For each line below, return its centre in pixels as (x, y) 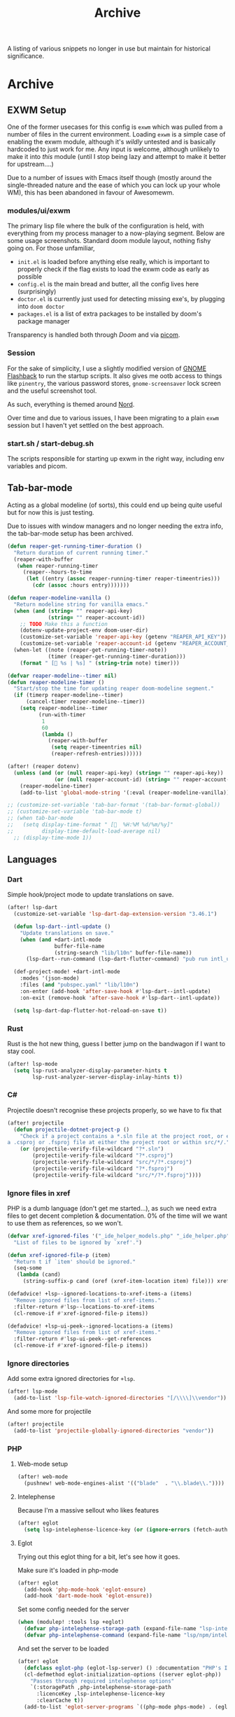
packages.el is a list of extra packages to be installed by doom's (109, 314)
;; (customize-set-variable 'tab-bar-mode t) (74, 812)
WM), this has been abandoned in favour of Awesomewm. (91, 193)
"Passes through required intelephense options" (102, 1681)
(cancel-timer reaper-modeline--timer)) (85, 702)
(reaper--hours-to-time (57, 572)
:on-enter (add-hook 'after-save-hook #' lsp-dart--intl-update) (115, 991)
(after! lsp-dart (33, 908)
